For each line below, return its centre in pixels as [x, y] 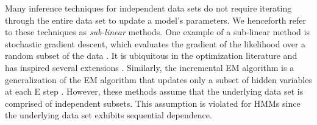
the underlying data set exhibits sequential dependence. [109, 115]
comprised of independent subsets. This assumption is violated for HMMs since [153, 103]
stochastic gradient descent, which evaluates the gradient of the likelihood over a [155, 43]
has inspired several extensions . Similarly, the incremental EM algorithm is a [150, 67]
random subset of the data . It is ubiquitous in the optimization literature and [151, 56]
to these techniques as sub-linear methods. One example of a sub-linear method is [157, 32]
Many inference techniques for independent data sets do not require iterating [148, 8]
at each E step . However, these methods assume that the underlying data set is [154, 91]
